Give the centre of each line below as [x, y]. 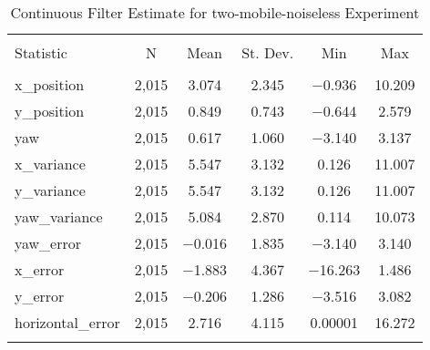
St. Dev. [268, 52]
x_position [50, 84]
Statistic [41, 52]
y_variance [50, 190]
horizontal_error [67, 322]
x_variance [50, 164]
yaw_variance [59, 216]
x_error [40, 269]
